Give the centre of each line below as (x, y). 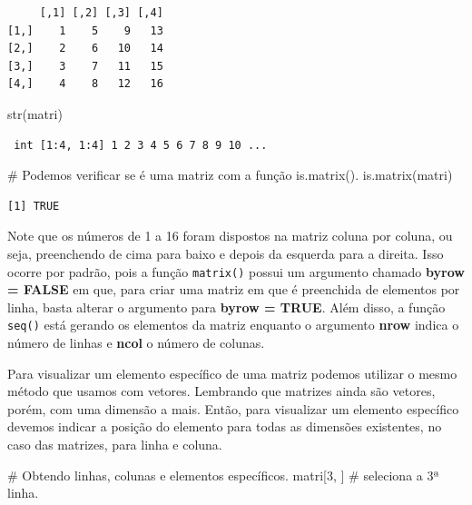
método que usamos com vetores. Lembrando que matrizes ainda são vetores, (221, 391)
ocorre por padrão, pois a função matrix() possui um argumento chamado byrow (236, 271)
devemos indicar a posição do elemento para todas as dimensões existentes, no (225, 426)
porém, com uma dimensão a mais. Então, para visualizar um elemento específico (233, 408)
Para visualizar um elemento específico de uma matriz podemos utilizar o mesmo (232, 373)
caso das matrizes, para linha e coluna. (115, 444)
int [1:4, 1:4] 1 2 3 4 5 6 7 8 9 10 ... (141, 145)
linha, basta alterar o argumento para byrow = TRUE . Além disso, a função (226, 307)
